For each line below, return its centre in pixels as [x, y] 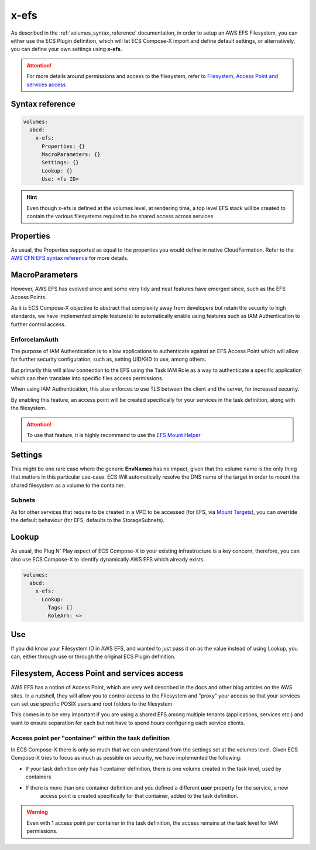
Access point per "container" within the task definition [90, 738]
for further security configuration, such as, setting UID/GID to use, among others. [109, 359]
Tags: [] [60, 608]
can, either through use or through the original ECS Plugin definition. [93, 656]
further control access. [39, 324]
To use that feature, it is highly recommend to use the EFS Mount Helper [114, 435]
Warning [37, 812]
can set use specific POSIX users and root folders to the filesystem [92, 704]
